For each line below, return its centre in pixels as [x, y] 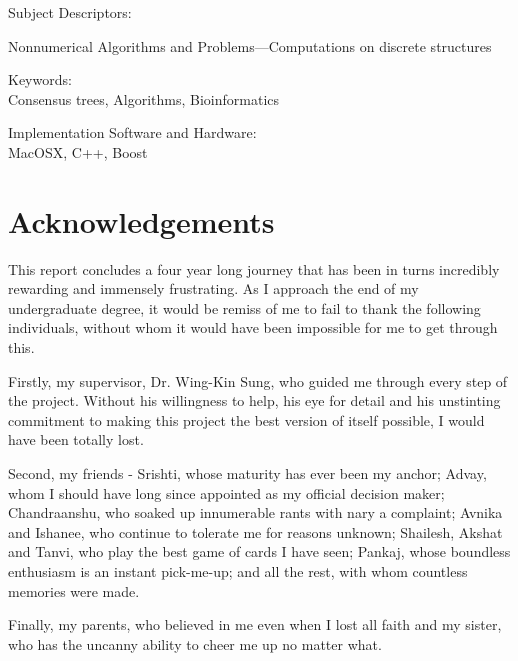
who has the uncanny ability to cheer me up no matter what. [195, 643]
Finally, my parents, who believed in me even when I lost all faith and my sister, [255, 624]
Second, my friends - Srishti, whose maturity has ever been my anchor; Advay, [247, 473]
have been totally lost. [76, 439]
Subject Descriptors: [70, 12]
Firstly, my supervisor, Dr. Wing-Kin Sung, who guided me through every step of [258, 380]
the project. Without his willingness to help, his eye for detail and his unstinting [254, 400]
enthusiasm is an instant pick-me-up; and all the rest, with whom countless [238, 571]
